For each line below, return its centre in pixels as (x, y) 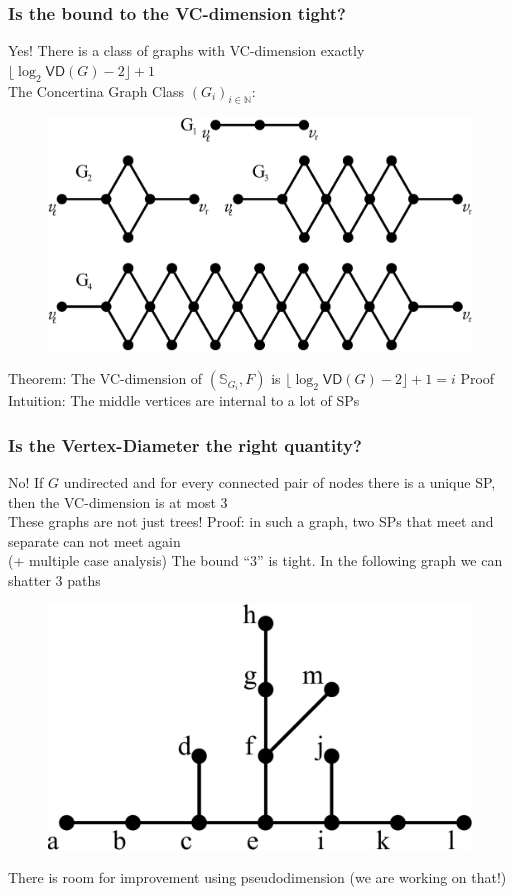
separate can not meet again (94, 540)
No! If (26, 481)
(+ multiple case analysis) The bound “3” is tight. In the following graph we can (255, 560)
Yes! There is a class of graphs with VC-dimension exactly (186, 50)
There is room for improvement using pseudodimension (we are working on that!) (257, 877)
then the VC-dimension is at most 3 (118, 501)
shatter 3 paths (54, 579)
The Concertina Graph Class (96, 90)
